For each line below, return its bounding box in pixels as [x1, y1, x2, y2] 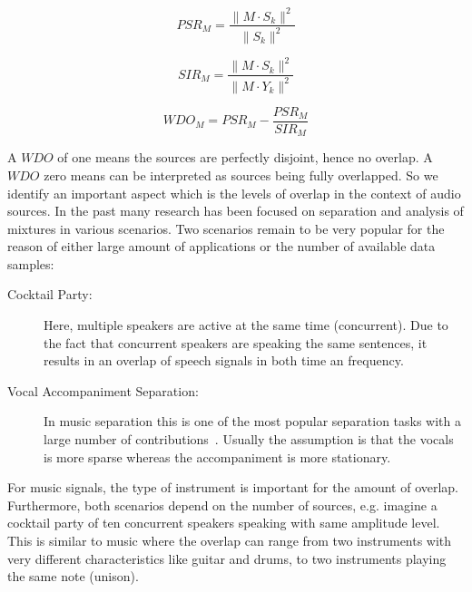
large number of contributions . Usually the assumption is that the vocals [44, 430, 454, 449]
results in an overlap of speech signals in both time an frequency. [44, 351, 404, 370]
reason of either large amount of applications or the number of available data [7, 237, 436, 256]
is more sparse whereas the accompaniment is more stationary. [44, 447, 391, 466]
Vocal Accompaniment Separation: [7, 381, 199, 400]
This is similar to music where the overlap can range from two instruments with [7, 531, 452, 550]
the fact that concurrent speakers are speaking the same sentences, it [44, 333, 428, 352]
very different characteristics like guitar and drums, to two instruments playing [7, 548, 447, 568]
